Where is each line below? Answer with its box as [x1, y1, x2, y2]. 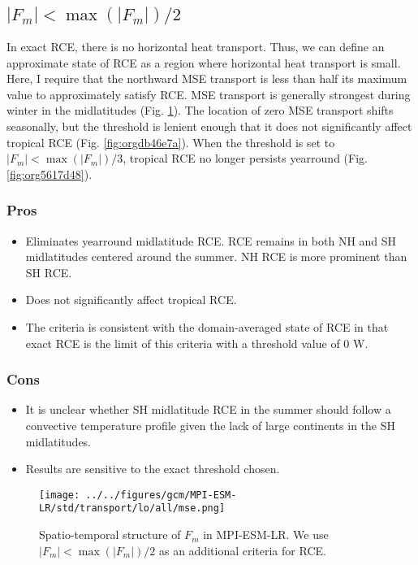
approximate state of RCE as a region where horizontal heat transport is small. [6, 54, 401, 71]
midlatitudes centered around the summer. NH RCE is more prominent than [25, 248, 407, 265]
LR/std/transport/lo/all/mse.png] [39, 502, 226, 515]
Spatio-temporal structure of [39, 526, 181, 543]
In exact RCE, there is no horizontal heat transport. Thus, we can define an [6, 38, 385, 55]
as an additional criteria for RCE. [158, 541, 326, 558]
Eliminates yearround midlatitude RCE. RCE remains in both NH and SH [25, 232, 397, 249]
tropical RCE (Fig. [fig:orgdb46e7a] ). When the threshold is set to [6, 133, 335, 150]
